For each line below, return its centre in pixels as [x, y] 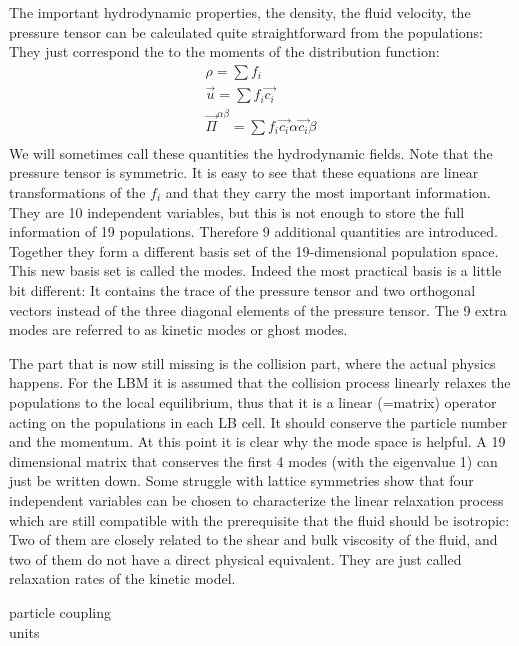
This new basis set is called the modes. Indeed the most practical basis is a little [255, 270]
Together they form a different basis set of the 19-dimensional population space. [254, 250]
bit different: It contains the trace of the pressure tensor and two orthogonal [242, 290]
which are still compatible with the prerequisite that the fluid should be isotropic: [259, 519]
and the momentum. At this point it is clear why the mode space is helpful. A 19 [257, 441]
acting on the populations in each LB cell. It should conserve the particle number [258, 421]
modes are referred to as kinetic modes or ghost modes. [178, 329]
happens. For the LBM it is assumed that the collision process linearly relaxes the [260, 382]
